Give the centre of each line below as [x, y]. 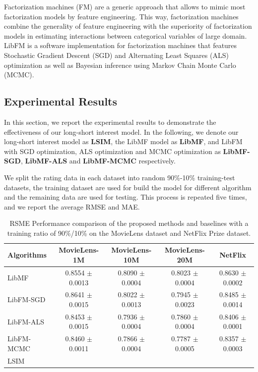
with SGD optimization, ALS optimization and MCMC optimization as [112, 151]
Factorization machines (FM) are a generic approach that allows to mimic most [125, 6]
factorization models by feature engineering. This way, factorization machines [121, 16]
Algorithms [27, 255]
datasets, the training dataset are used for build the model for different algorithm [128, 187]
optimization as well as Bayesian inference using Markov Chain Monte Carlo [120, 65]
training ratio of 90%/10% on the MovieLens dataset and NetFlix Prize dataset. [129, 233]
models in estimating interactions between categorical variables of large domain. [126, 35]
